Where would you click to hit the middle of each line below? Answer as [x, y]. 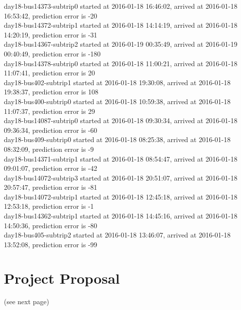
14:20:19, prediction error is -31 [51, 34]
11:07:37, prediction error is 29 [49, 111]
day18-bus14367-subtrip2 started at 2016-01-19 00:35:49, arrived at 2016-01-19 [121, 44]
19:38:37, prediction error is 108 [51, 92]
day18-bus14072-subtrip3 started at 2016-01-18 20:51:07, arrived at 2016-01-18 [121, 177]
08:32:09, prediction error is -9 [49, 149]
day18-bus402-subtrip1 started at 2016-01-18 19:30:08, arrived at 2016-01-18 [117, 82]
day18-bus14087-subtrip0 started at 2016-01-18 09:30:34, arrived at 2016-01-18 [121, 120]
